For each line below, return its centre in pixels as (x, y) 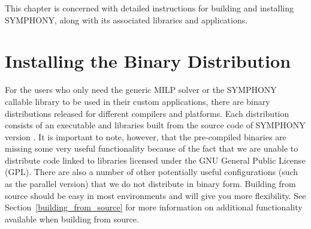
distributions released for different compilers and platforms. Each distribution (147, 113)
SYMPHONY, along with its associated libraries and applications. (126, 19)
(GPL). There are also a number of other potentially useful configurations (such (152, 172)
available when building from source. (72, 219)
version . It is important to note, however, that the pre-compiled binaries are (146, 136)
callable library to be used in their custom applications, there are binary (138, 101)
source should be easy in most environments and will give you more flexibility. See (155, 195)
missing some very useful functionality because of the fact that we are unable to (152, 148)
